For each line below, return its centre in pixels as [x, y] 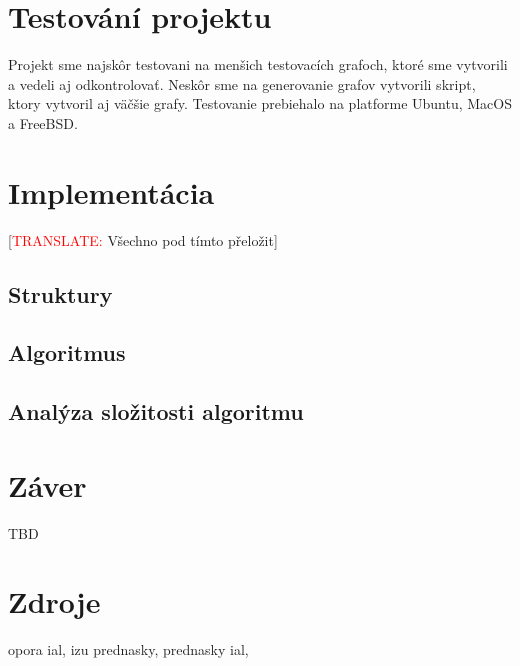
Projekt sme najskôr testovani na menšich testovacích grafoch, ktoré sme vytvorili [258, 64]
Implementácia [111, 191]
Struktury [60, 293]
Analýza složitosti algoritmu [156, 411]
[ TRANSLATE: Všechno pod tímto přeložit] [143, 239]
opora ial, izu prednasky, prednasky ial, [128, 649]
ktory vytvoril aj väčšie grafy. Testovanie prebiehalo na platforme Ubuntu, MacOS [260, 103]
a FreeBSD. [43, 122]
